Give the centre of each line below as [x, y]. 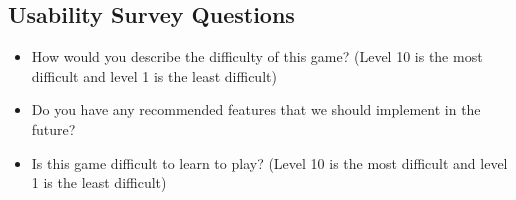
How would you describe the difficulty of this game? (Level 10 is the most [257, 56]
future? [53, 128]
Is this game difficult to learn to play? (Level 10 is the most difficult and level [269, 162]
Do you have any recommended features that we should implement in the [256, 109]
